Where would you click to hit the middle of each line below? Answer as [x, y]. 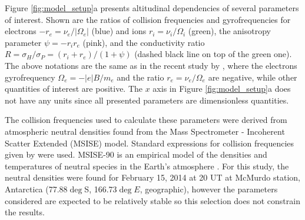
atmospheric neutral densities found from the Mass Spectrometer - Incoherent [145, 131]
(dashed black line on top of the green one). [213, 54]
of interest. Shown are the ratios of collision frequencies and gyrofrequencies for [148, 19]
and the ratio [140, 77]
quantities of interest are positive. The [74, 89]
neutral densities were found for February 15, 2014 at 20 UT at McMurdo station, [152, 177]
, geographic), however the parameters [209, 189]
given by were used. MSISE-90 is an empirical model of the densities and [136, 154]
